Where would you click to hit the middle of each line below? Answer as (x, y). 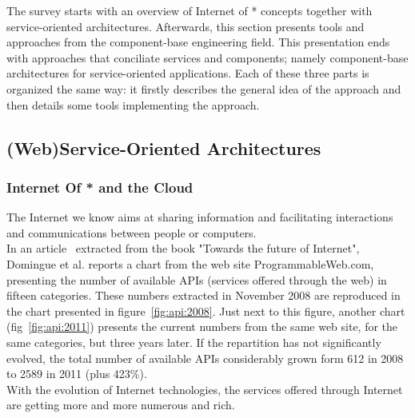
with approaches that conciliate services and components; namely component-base (207, 57)
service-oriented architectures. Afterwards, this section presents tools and (186, 26)
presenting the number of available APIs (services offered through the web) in (197, 279)
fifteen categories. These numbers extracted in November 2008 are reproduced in (204, 295)
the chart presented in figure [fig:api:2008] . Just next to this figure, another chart (206, 311)
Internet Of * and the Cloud (100, 187)
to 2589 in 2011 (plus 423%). (77, 374)
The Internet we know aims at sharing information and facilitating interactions (200, 217)
